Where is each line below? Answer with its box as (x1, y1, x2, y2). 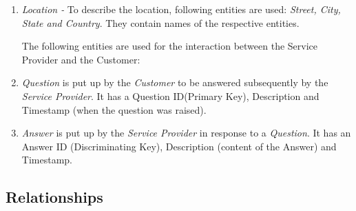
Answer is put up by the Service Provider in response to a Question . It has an (21, 125, 351, 140)
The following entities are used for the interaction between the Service (21, 39, 318, 53)
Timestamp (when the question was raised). (21, 102, 207, 117)
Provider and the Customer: (21, 52, 140, 66)
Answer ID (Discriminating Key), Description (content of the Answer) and (21, 139, 337, 153)
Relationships (6, 186, 103, 208)
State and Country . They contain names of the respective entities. (21, 15, 300, 30)
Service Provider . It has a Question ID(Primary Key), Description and (21, 88, 320, 103)
